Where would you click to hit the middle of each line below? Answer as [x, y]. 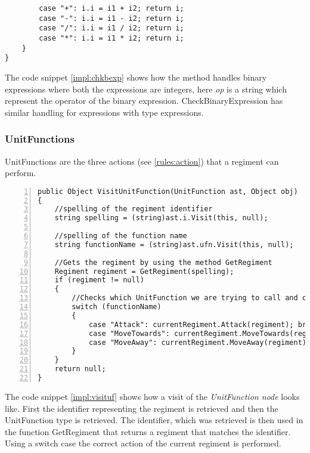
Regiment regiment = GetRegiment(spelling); [144, 271]
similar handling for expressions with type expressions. [104, 112]
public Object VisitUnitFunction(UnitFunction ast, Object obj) [168, 191]
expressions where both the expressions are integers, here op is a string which [146, 89]
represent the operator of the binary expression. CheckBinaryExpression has [144, 101]
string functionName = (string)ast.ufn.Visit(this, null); [174, 244]
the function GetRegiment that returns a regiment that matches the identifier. [148, 431]
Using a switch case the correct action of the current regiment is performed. [143, 443]
